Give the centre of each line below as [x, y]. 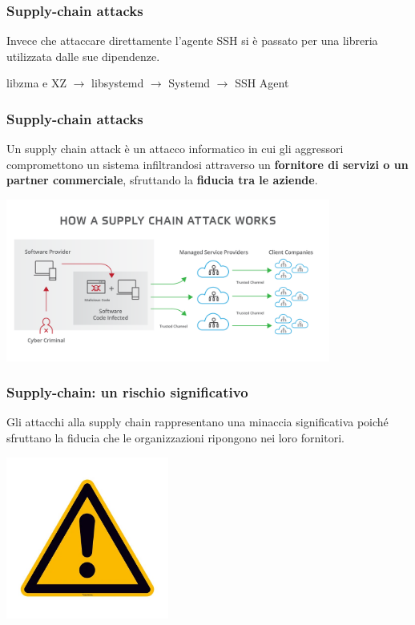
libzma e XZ [37, 83]
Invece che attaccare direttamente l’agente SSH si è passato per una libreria [192, 40]
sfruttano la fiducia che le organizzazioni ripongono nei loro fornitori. [175, 437]
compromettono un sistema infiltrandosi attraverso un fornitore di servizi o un [207, 164]
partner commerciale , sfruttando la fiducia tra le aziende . [162, 180]
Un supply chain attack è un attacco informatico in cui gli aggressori [175, 149]
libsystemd [118, 83]
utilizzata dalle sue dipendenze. [83, 56]
